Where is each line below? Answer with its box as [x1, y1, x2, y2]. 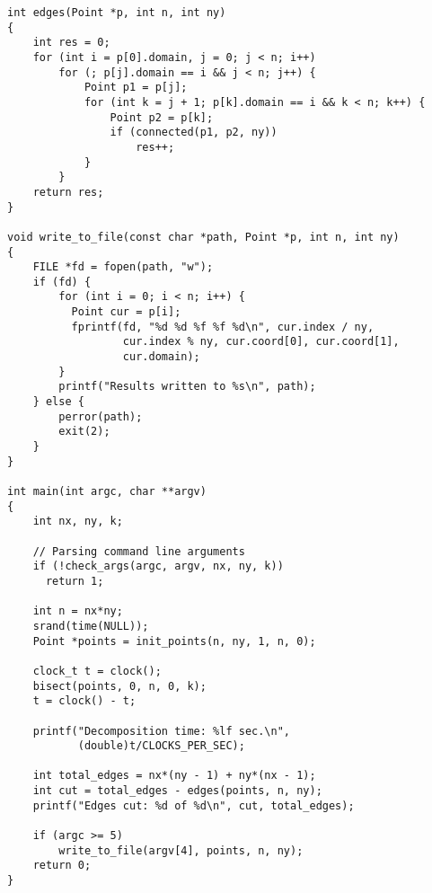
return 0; [32, 859, 92, 872]
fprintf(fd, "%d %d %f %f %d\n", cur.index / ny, [71, 320, 375, 333]
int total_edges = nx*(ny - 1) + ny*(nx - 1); [32, 769, 316, 782]
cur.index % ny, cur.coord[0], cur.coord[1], [122, 335, 400, 349]
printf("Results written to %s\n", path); [58, 380, 316, 393]
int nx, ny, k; [32, 515, 123, 528]
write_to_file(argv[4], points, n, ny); [58, 844, 304, 857]
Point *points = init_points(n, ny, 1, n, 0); [32, 634, 316, 648]
